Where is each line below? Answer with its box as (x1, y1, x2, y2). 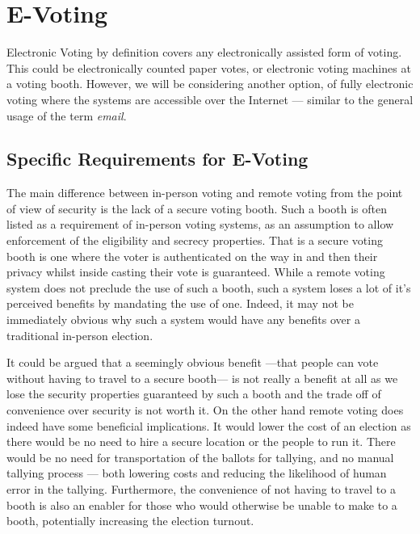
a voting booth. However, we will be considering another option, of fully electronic (6, 75, 414, 92)
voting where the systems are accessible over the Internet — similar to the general (6, 90, 414, 107)
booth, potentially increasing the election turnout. (6, 512, 254, 529)
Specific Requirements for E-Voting (6, 146, 309, 171)
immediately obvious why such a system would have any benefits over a (6, 311, 360, 328)
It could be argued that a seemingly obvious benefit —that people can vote (6, 354, 379, 371)
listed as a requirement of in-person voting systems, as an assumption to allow (6, 216, 394, 233)
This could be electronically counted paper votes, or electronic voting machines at (6, 59, 411, 76)
